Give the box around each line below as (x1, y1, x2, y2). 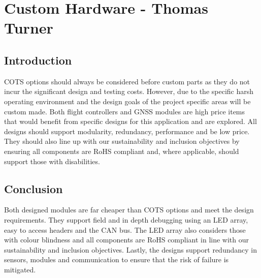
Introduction (4, 52, 72, 68)
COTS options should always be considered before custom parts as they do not (4, 76, 250, 86)
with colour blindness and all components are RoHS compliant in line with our (4, 234, 249, 245)
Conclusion (4, 180, 63, 196)
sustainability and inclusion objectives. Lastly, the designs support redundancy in (4, 244, 257, 255)
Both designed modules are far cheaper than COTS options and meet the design (4, 204, 254, 215)
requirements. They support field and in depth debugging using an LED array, (4, 214, 248, 225)
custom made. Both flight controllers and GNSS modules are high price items (4, 106, 245, 116)
